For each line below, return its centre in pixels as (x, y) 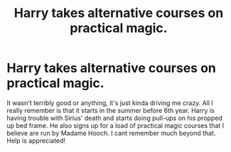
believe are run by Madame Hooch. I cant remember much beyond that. (111, 133)
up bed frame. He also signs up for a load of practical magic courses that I (116, 125)
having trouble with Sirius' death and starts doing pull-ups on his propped (115, 118)
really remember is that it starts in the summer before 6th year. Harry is (111, 110)
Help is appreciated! (36, 141)
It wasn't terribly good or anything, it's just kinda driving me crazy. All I (110, 103)
